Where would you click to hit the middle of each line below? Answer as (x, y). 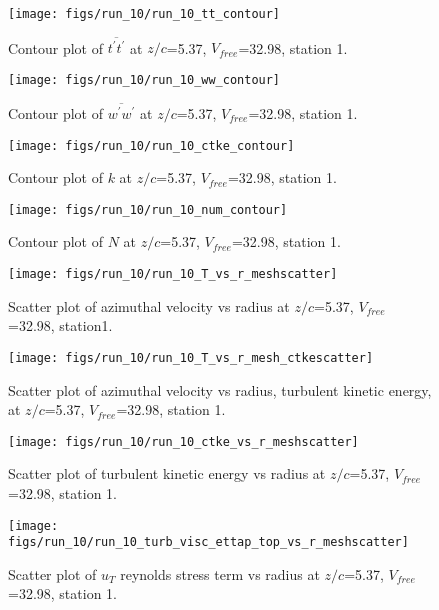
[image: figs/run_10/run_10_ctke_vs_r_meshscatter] (183, 441)
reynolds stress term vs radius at (220, 573)
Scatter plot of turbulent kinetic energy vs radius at (167, 473)
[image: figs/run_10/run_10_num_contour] (148, 209)
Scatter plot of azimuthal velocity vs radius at (149, 305)
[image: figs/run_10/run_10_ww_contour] (144, 79)
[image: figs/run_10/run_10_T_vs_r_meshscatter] (173, 274)
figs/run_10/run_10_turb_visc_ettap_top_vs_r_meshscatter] (208, 542)
